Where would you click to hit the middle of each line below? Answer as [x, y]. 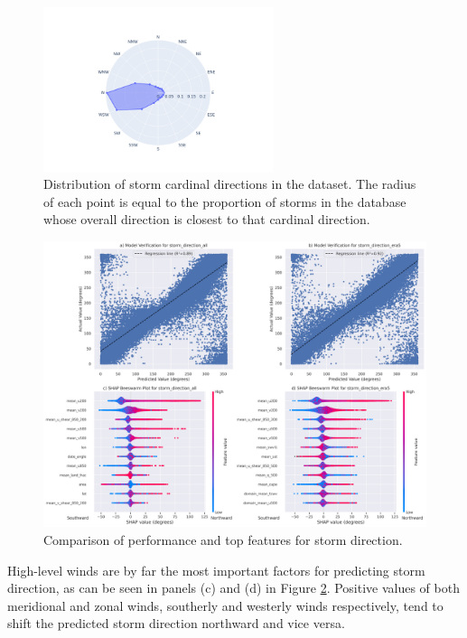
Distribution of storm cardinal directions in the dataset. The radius [230, 184]
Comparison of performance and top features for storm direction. [223, 540]
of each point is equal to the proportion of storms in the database [225, 201]
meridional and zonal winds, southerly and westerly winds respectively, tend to [225, 605]
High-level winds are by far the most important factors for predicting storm [216, 570]
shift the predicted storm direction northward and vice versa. [176, 623]
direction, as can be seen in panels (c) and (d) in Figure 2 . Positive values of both [233, 588]
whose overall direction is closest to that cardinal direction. [207, 219]
